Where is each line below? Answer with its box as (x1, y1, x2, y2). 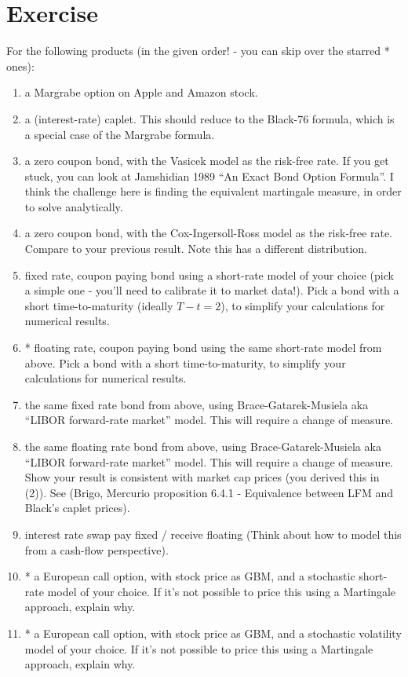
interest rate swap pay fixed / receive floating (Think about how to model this (24, 525, 402, 542)
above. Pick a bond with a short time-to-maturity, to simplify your (24, 354, 346, 371)
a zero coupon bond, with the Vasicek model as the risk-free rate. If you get (24, 152, 389, 169)
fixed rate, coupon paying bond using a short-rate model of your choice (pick (24, 266, 394, 283)
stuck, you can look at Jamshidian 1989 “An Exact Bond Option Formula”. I (24, 167, 394, 184)
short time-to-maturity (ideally (24, 297, 173, 313)
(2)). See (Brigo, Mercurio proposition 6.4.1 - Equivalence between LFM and (24, 484, 394, 500)
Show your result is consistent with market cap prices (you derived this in (24, 469, 380, 485)
